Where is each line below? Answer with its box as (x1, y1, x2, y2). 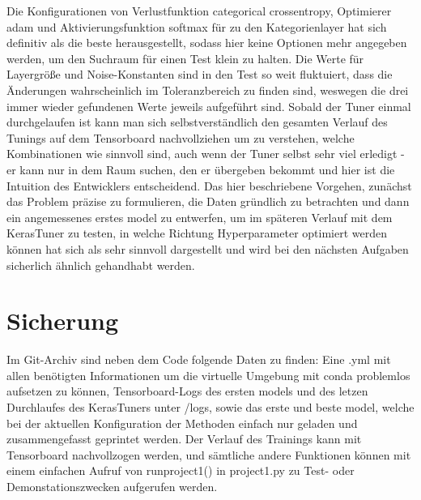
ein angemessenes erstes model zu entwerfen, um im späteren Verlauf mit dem (6, 208, 393, 225)
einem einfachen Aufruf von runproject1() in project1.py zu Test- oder (6, 462, 355, 479)
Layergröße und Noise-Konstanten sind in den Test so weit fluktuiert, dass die (6, 66, 393, 83)
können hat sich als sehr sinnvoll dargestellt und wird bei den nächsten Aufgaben (6, 240, 409, 257)
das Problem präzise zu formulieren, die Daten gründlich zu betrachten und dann (6, 193, 410, 210)
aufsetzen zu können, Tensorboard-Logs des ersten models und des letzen (6, 382, 368, 400)
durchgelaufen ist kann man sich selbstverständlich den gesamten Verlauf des (6, 113, 388, 130)
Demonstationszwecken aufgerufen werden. (6, 477, 218, 494)
